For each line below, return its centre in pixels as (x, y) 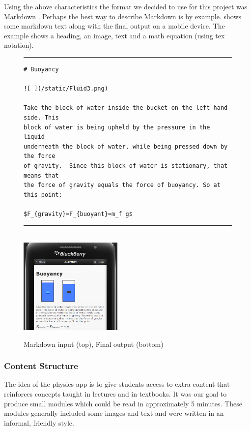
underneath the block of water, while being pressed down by (126, 146)
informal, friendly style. (39, 422)
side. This (41, 117)
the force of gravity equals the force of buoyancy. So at (122, 185)
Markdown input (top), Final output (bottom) (94, 344)
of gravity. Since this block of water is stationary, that (126, 166)
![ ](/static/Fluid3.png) (66, 89)
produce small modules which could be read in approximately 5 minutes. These (123, 403)
